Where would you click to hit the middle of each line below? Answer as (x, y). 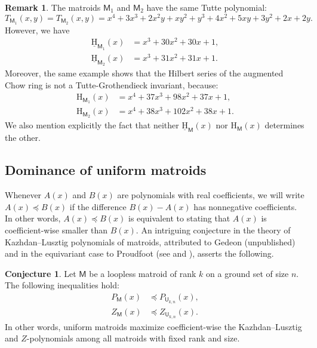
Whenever (23, 195)
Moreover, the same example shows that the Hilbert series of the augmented (144, 73)
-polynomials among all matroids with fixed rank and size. (133, 338)
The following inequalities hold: (62, 285)
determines (284, 125)
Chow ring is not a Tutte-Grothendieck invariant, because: (112, 84)
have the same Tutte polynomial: (207, 7)
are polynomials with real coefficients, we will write (211, 195)
